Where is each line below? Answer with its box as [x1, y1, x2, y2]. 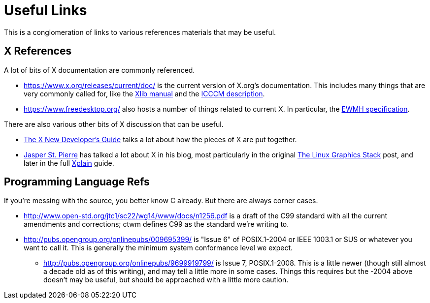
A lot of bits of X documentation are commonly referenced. [4, 65, 195, 74]
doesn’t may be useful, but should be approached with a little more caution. [43, 275, 289, 284]
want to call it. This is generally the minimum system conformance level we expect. [24, 243, 293, 252]
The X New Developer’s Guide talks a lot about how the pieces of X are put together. [24, 135, 297, 144]
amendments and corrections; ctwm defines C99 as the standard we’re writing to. [24, 220, 289, 229]
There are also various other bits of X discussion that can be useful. [4, 120, 224, 128]
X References [4, 45, 72, 58]
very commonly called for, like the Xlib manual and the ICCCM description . [24, 89, 265, 98]
